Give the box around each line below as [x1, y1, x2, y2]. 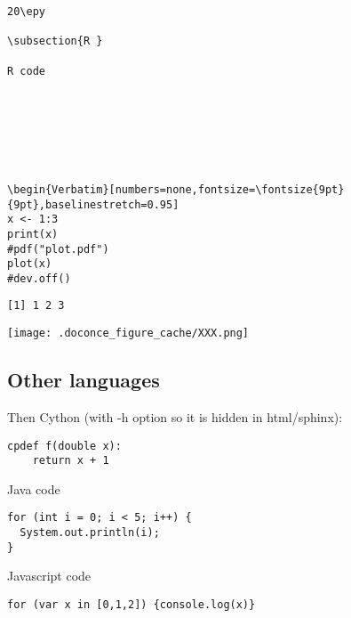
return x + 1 [32, 454, 109, 468]
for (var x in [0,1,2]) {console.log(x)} [7, 598, 256, 612]
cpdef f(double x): [7, 439, 122, 452]
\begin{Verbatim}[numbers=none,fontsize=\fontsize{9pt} [7, 183, 345, 196]
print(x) [7, 227, 59, 240]
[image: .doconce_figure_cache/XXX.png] [7, 327, 250, 340]
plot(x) [7, 257, 52, 271]
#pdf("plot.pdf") [7, 242, 109, 256]
